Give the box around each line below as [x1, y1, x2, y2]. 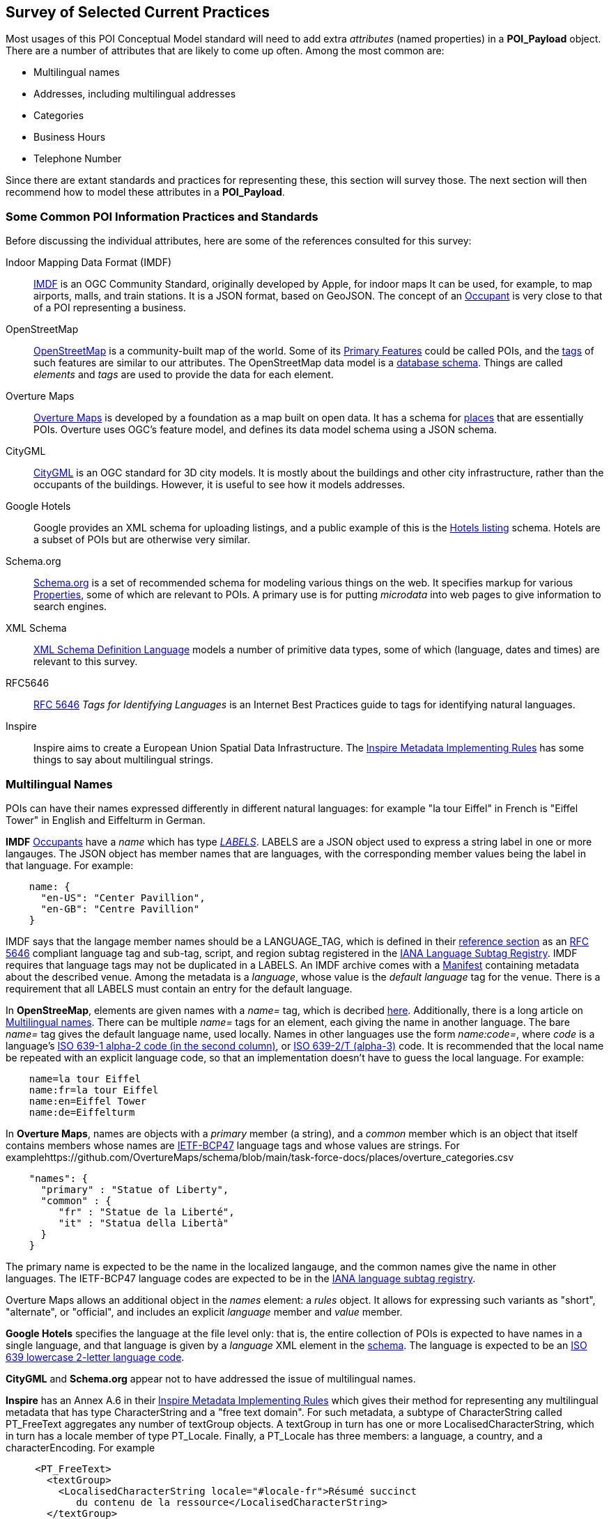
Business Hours [33, 131, 106, 143]
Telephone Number [33, 153, 122, 165]
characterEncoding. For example [6, 1441, 155, 1454]
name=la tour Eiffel [29, 1073, 141, 1084]
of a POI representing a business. [33, 302, 186, 314]
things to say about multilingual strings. [33, 754, 213, 766]
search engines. [33, 600, 107, 613]
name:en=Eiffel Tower [29, 1095, 147, 1107]
